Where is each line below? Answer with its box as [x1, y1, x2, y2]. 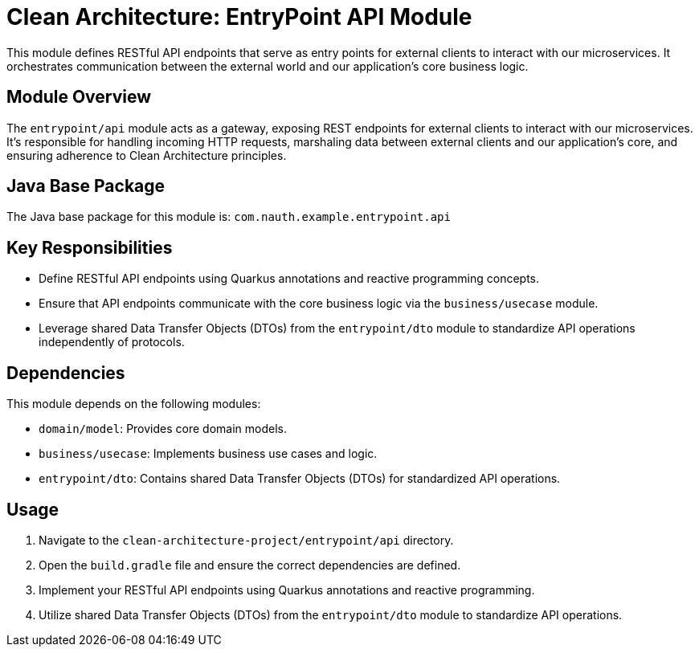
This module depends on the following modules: [6, 397, 261, 411]
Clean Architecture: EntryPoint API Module [6, 3, 472, 31]
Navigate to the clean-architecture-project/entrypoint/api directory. [39, 533, 454, 547]
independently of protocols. [39, 335, 185, 349]
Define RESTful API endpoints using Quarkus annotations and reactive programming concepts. [39, 271, 540, 286]
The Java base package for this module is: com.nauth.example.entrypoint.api [6, 210, 451, 224]
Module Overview [6, 87, 152, 108]
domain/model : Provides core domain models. [39, 422, 287, 436]
